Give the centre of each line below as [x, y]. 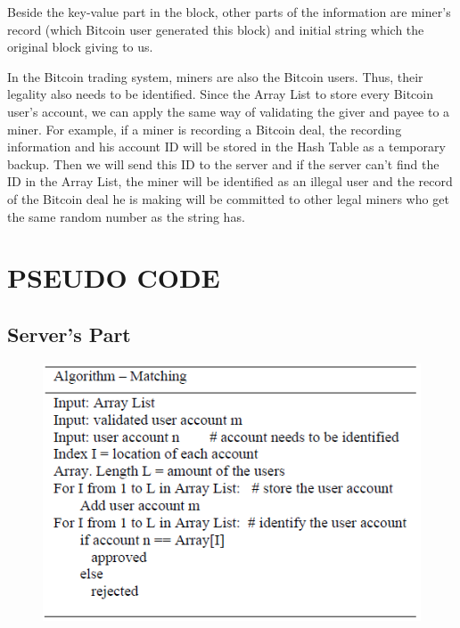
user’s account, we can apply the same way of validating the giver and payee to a [229, 111]
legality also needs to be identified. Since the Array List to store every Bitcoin [220, 94]
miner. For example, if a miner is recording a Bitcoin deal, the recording [205, 129]
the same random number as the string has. [126, 216]
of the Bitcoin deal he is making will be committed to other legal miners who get [228, 198]
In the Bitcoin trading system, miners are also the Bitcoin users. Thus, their [215, 76]
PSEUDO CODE [114, 277]
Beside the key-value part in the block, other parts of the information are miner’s [229, 12]
